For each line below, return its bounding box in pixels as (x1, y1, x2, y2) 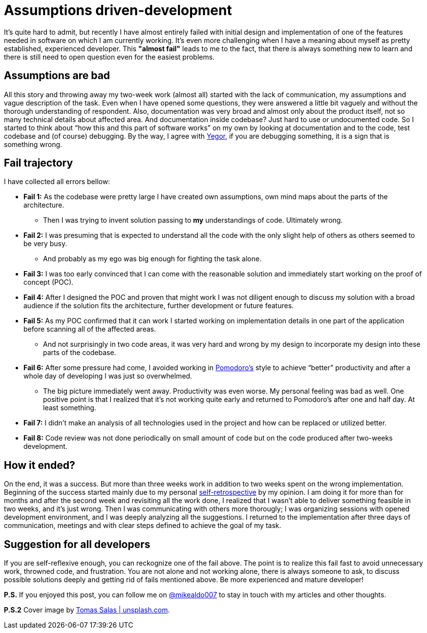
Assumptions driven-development (4, 2, 232, 19)
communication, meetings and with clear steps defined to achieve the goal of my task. (4, 521, 281, 530)
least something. (43, 403, 96, 412)
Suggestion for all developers (4, 538, 150, 550)
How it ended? (4, 459, 75, 471)
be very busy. (23, 239, 67, 248)
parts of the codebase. (43, 348, 116, 357)
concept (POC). (23, 278, 74, 287)
